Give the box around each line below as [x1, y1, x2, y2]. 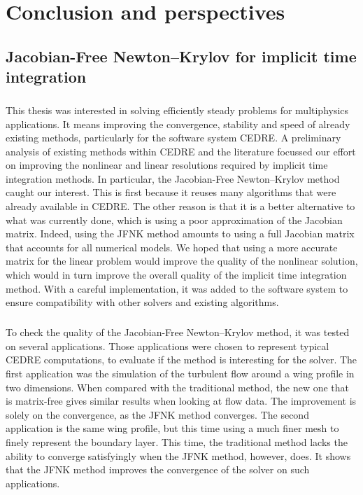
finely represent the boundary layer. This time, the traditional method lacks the [6, 434, 348, 449]
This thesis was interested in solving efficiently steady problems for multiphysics [6, 102, 349, 117]
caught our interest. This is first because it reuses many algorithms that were [6, 185, 336, 200]
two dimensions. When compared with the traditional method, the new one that [6, 379, 350, 394]
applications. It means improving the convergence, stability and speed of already [6, 116, 350, 131]
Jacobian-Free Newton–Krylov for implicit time [6, 45, 357, 67]
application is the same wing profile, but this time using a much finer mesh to [6, 421, 339, 435]
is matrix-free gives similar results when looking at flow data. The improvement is [6, 393, 357, 408]
